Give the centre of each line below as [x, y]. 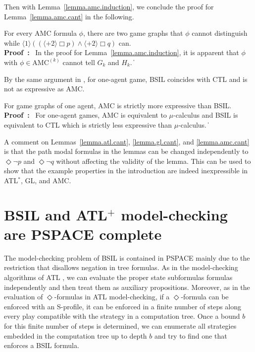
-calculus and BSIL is [205, 115]
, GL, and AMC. [46, 180]
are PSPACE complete [83, 234]
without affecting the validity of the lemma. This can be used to [153, 161]
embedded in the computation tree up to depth [76, 335]
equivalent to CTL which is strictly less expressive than [88, 124]
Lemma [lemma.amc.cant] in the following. [69, 16]
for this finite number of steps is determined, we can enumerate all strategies [120, 325]
